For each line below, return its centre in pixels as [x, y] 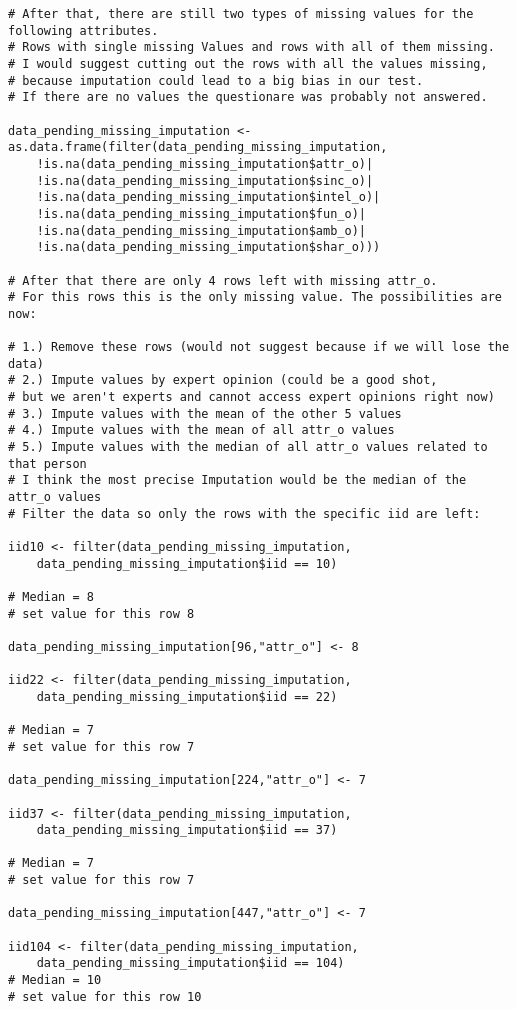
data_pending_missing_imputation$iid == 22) [187, 696]
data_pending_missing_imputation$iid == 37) [187, 830]
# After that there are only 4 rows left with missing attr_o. [223, 280]
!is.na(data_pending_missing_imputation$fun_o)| [201, 213]
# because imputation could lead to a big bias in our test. [216, 80]
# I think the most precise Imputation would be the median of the [237, 480]
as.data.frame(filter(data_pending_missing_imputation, [198, 147]
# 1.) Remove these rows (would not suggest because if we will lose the [259, 347]
